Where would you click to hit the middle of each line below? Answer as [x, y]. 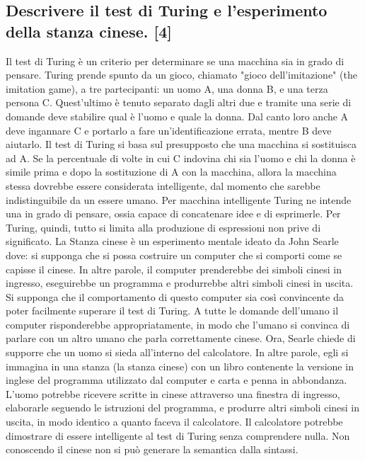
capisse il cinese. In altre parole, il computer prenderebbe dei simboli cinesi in [174, 269]
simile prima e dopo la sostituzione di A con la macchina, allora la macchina [171, 172]
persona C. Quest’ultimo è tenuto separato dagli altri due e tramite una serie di [179, 102]
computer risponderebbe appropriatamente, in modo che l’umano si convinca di [178, 324]
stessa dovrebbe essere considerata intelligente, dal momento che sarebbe [163, 185]
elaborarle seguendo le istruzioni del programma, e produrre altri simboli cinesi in [183, 408]
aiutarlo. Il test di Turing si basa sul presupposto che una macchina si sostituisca [181, 144]
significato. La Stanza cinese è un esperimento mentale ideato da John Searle [172, 241]
